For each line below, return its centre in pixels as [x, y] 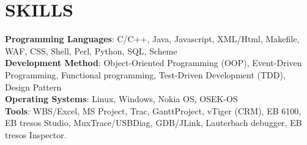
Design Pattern [33, 87]
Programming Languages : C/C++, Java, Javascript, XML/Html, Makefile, [152, 39]
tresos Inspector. [36, 134]
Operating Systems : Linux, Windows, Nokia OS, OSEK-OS [121, 99]
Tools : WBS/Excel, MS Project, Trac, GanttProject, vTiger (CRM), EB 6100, [153, 110]
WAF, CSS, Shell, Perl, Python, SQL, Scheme [91, 50]
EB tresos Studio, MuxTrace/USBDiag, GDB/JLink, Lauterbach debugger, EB [153, 123]
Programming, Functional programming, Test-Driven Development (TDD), [145, 74]
